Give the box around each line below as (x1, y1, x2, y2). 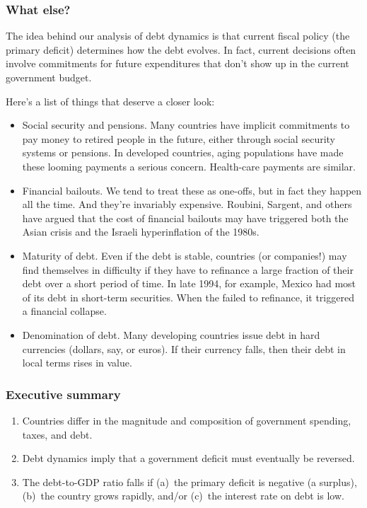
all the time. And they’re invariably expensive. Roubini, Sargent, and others (22, 197, 352, 212)
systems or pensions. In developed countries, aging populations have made (22, 145, 344, 160)
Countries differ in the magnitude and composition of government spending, (22, 412, 351, 427)
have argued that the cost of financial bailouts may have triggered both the (22, 210, 349, 225)
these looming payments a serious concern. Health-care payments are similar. (22, 158, 356, 173)
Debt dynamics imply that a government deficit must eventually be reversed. (22, 451, 355, 466)
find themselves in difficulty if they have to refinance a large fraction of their (22, 262, 354, 277)
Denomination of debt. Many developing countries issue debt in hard (22, 327, 320, 342)
